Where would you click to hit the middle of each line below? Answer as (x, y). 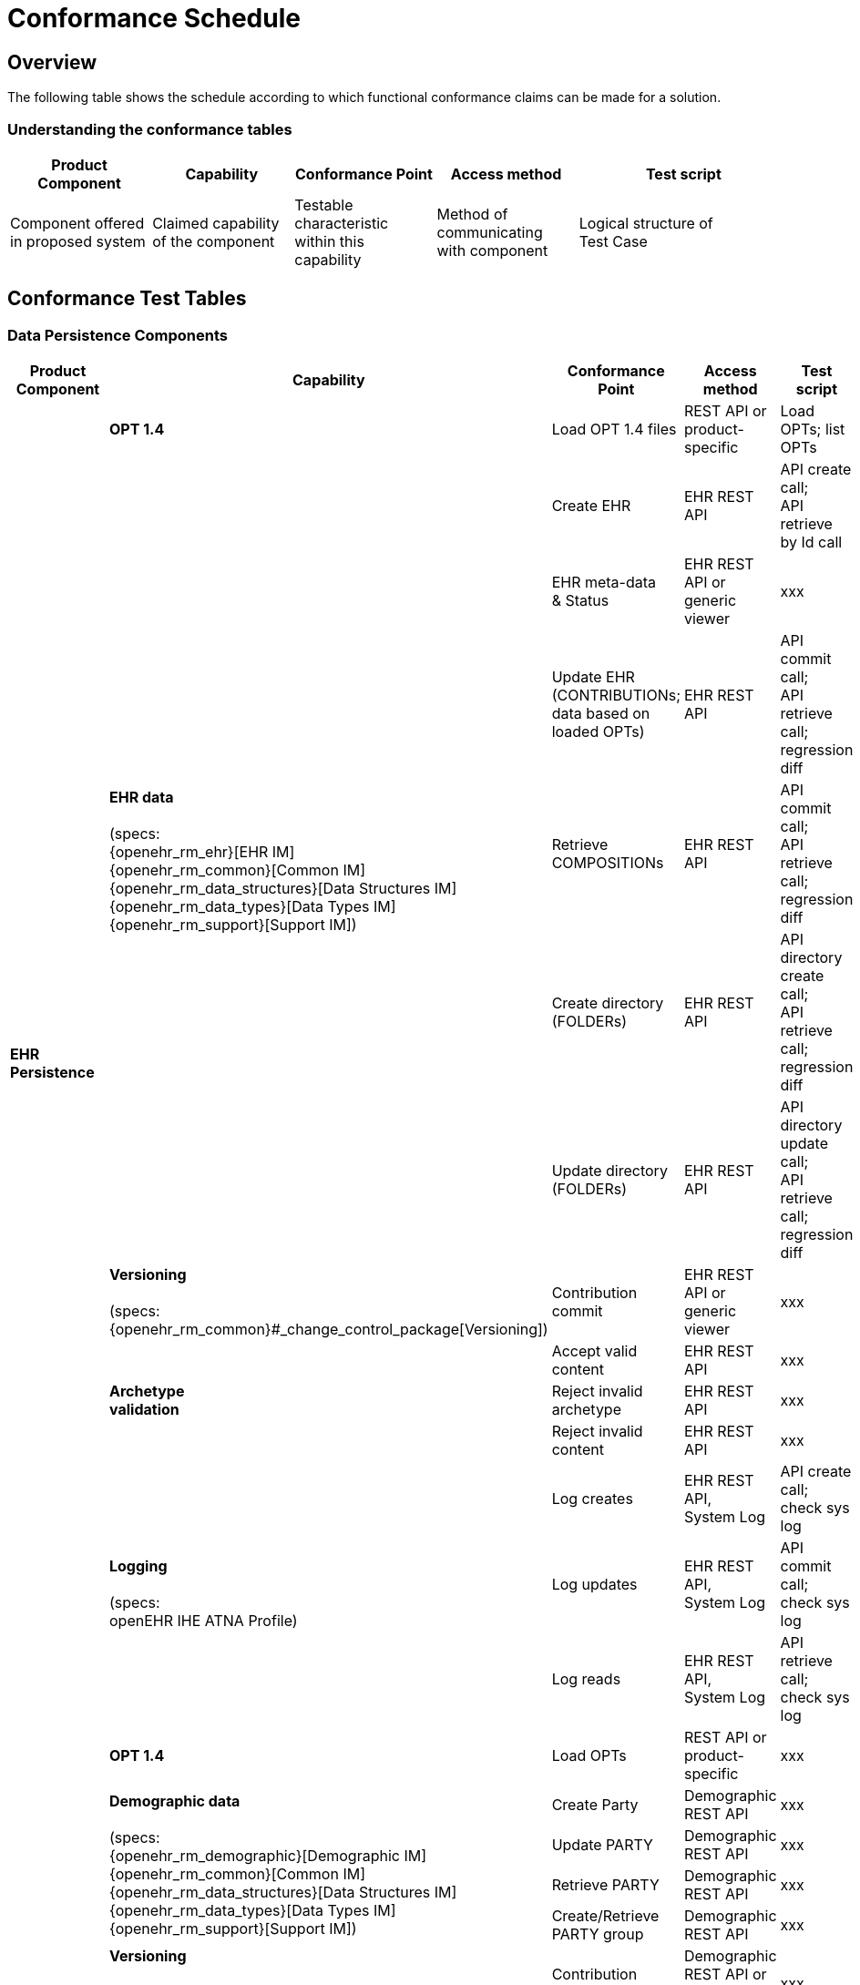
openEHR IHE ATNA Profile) (204, 1621)
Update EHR (593, 677)
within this (329, 241)
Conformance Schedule (154, 18)
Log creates (592, 1499)
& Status (580, 601)
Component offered (77, 223)
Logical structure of (646, 223)
